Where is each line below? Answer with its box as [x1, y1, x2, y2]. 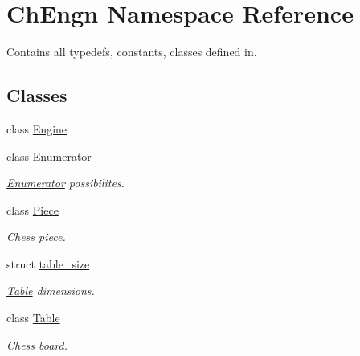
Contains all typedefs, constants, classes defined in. [6, 43, 257, 60]
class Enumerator [6, 147, 92, 164]
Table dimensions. [6, 282, 95, 299]
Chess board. [6, 336, 68, 353]
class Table [6, 309, 60, 326]
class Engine [6, 120, 67, 137]
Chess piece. [6, 228, 66, 245]
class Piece [6, 201, 59, 218]
